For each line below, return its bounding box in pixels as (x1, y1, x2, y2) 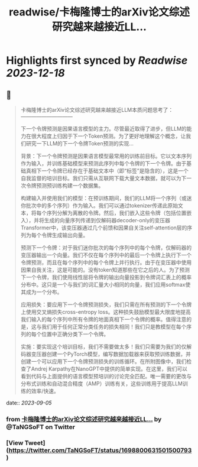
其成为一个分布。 (20, 288, 63, 296)
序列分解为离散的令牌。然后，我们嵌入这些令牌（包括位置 (46, 209, 187, 216)
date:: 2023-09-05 (6, 400, 52, 406)
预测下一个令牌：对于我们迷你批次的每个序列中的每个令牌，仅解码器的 (20, 244, 192, 251)
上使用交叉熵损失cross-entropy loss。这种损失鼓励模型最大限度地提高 (20, 309, 191, 315)
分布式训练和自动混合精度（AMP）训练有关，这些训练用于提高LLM (20, 380, 183, 387)
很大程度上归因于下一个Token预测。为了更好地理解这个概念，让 (31, 132, 186, 140)
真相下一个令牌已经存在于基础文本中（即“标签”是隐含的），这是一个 (25, 167, 189, 174)
